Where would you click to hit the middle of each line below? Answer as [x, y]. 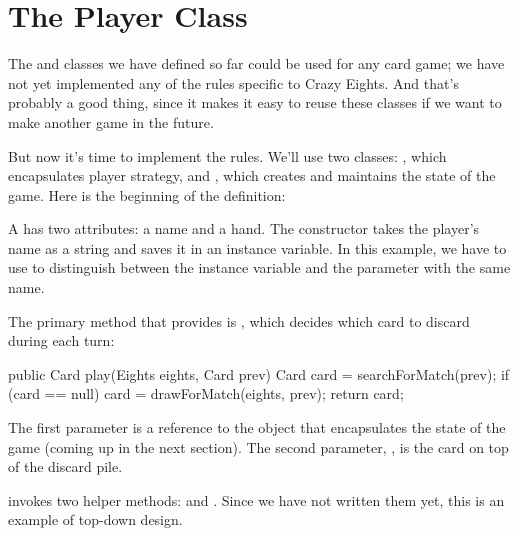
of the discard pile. [65, 466]
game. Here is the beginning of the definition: [147, 194]
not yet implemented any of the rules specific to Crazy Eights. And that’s [233, 82]
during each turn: [61, 340]
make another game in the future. [111, 121]
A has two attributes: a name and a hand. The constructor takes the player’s [244, 228]
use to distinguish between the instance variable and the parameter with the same [259, 267]
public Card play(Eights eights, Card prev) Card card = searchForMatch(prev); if [259, 373]
